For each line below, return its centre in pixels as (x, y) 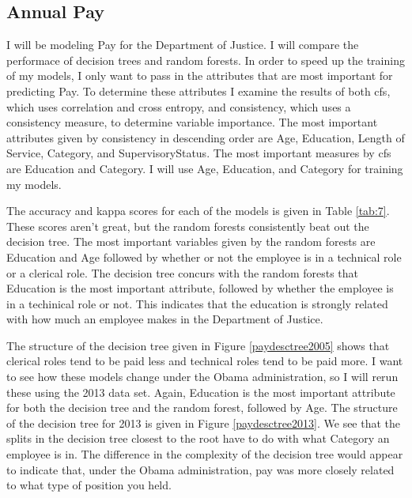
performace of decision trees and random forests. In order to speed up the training (206, 60)
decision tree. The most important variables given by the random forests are (191, 241)
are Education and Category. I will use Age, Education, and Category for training (205, 168)
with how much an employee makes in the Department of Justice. (165, 319)
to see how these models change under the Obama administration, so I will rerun (202, 377)
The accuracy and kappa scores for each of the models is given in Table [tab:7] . (198, 211)
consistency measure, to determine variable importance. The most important (192, 122)
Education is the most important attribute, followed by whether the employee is (200, 288)
